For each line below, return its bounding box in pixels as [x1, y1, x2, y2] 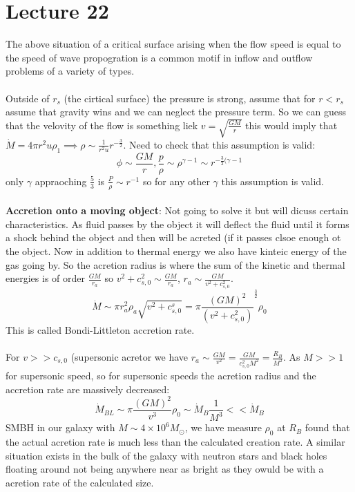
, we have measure [184, 420, 262, 435]
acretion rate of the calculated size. [6, 475, 154, 489]
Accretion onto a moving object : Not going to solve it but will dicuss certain [6, 203, 349, 218]
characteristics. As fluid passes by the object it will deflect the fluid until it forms [6, 216, 349, 231]
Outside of [6, 91, 50, 105]
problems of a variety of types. [6, 64, 135, 78]
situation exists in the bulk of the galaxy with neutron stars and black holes [6, 448, 327, 462]
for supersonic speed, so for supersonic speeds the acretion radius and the [6, 368, 316, 383]
